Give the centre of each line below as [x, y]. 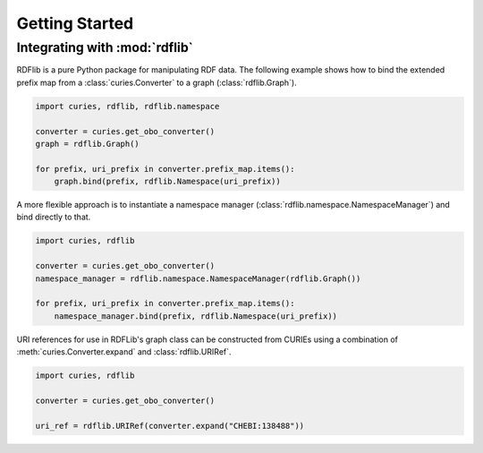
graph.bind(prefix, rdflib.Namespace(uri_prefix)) [167, 182]
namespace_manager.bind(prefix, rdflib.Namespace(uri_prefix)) [196, 316]
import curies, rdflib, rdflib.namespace [127, 106]
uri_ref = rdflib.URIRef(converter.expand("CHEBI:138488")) [170, 426]
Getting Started [75, 23]
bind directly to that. [54, 217]
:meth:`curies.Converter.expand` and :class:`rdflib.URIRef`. [124, 352]
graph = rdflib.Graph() [88, 144]
